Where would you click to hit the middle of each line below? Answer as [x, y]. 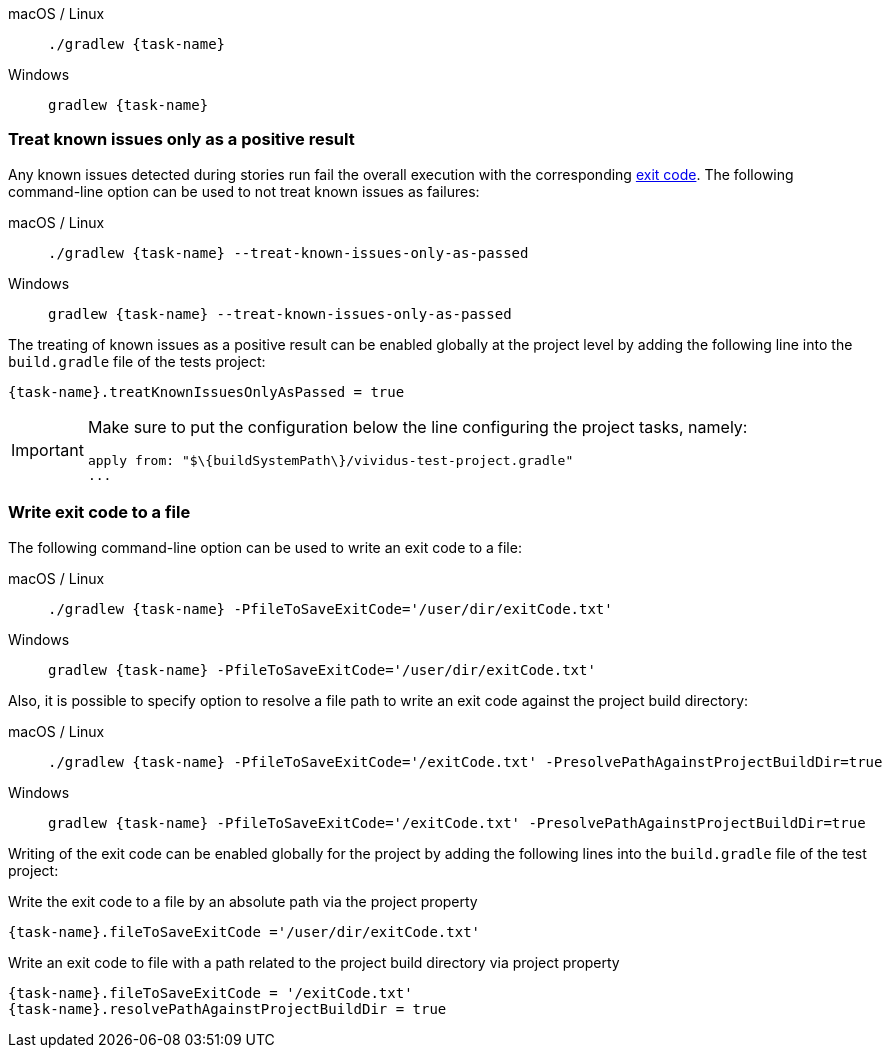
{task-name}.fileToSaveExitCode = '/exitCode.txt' [210, 992]
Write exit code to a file [99, 512]
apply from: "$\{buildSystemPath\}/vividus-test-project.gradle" [330, 460]
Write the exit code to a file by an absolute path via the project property [243, 901]
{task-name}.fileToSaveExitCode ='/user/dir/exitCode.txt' [244, 931]
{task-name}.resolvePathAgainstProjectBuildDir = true [227, 1008]
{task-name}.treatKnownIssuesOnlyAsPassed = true [206, 391]
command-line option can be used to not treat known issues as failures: [244, 191]
